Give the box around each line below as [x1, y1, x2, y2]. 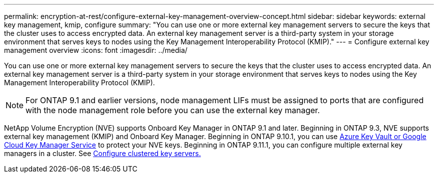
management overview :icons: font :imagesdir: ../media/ [4, 46, 187, 54]
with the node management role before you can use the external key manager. [25, 105, 320, 115]
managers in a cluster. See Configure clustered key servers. [4, 149, 201, 158]
